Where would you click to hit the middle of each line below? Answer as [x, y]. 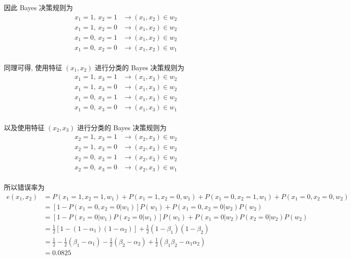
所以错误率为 [24, 187]
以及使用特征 [24, 127]
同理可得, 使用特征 [33, 67]
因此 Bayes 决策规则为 [38, 7]
